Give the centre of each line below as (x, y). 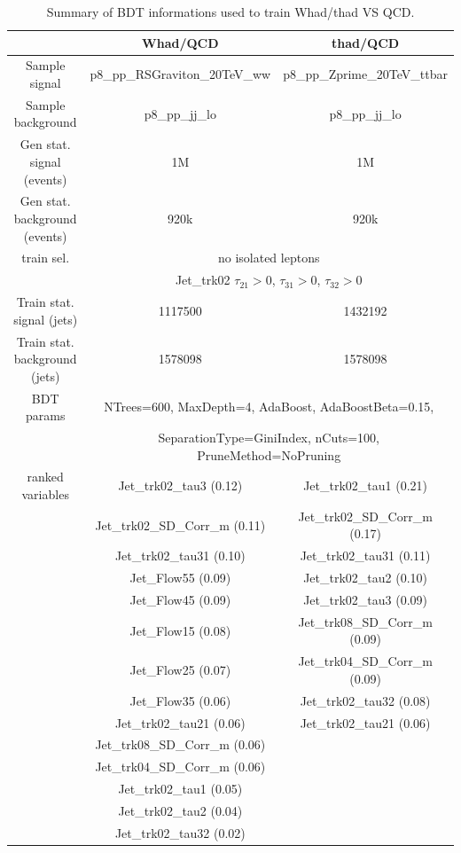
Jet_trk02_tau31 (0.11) (365, 556)
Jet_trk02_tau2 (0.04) (180, 810)
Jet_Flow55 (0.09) (180, 578)
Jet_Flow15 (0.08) (180, 630)
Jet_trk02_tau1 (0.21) (366, 485)
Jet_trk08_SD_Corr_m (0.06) (180, 744)
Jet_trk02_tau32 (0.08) (365, 700)
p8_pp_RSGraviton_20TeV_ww (180, 74)
